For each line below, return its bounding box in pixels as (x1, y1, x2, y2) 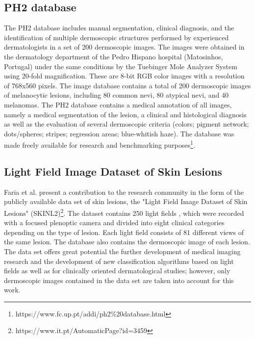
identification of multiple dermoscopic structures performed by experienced (4, 32, 229, 42)
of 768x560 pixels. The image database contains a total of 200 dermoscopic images (4, 80, 251, 90)
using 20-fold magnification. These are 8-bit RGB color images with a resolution (4, 71, 245, 81)
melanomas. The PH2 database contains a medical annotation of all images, (4, 99, 232, 109)
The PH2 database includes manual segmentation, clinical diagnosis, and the (4, 23, 234, 33)
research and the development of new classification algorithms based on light (4, 256, 234, 266)
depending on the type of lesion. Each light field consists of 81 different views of (4, 227, 244, 237)
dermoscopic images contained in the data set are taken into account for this (4, 275, 234, 285)
